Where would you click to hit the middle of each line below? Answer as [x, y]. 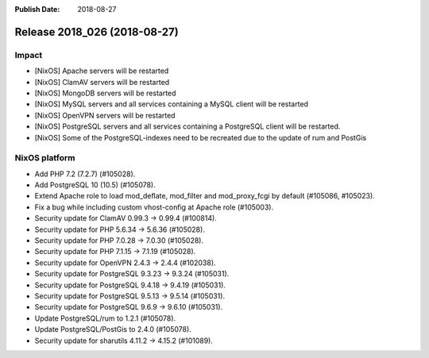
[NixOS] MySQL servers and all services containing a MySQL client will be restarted [172, 104]
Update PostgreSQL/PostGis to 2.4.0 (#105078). [113, 329]
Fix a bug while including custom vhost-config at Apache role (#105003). [154, 207]
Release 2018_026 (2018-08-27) [97, 32]
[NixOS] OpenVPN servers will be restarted [105, 115]
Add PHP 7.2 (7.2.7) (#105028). [85, 174]
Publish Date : [37, 9]
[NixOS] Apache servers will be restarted [102, 71]
